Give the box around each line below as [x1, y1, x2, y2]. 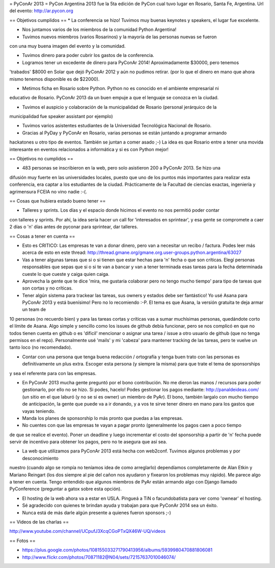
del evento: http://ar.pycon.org [9, 8, 73, 14]
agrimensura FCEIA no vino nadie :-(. [9, 188, 88, 194]
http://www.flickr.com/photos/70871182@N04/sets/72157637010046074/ [22, 554, 176, 560]
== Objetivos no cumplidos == [9, 156, 73, 162]
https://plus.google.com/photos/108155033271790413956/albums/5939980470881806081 [22, 547, 213, 553]
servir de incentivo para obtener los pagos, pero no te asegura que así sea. [9, 439, 168, 445]
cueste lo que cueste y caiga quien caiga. [22, 271, 109, 277]
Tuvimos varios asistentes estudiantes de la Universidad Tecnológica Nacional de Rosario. [22, 123, 212, 129]
